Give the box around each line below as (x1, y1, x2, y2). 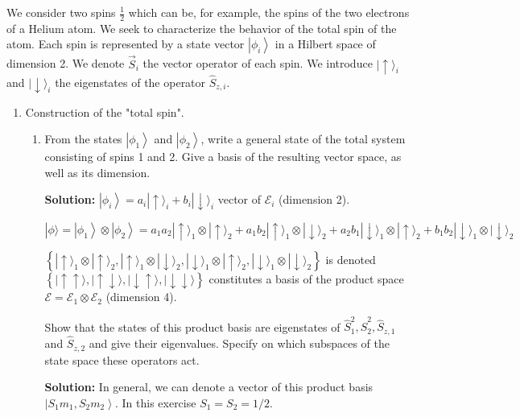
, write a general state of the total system (200, 130, 406, 147)
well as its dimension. (44, 163, 151, 180)
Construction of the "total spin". (25, 103, 184, 120)
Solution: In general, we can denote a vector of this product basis (44, 378, 373, 395)
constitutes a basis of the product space (208, 270, 404, 287)
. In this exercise (114, 394, 196, 411)
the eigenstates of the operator (55, 73, 206, 90)
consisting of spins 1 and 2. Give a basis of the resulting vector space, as (44, 148, 402, 165)
